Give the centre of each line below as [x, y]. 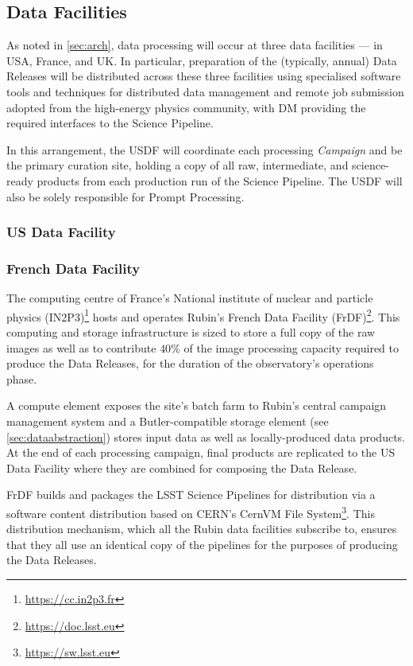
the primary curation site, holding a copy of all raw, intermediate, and [178, 165]
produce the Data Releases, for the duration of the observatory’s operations [190, 363]
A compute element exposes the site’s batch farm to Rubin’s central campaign [197, 405]
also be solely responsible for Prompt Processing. [125, 196]
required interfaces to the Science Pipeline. [110, 123]
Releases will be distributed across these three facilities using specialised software [204, 76]
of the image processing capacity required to [291, 347]
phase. [22, 378]
